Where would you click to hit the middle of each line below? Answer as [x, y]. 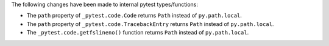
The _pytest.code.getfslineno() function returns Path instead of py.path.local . [138, 33]
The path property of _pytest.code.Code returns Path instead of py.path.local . [134, 16]
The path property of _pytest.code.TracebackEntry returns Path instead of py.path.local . [150, 24]
